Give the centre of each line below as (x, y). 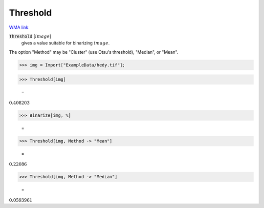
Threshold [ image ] (30, 36)
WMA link (19, 27)
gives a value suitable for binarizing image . (66, 43)
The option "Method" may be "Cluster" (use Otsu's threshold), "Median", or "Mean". (94, 52)
